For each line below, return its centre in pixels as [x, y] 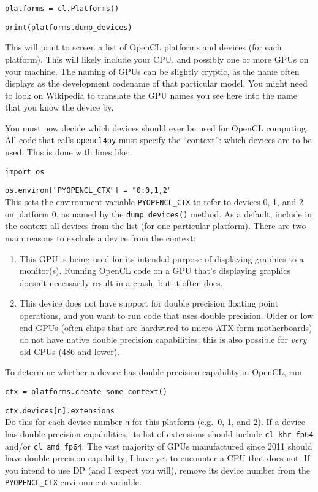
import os [25, 172]
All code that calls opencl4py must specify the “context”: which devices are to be [158, 140]
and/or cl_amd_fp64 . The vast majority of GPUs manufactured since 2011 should [159, 446]
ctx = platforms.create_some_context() [86, 392]
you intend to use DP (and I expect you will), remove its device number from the [158, 470]
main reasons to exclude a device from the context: [100, 237]
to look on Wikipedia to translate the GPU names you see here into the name [151, 95]
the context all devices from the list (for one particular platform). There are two [156, 226]
